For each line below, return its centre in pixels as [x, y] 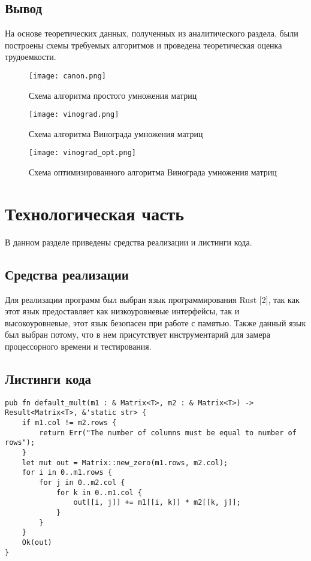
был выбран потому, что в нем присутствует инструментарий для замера [138, 334]
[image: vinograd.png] [74, 115]
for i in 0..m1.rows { [67, 473]
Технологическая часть [95, 213]
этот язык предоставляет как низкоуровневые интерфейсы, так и [122, 311]
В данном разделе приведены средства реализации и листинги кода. [129, 242]
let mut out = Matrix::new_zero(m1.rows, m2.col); [125, 463]
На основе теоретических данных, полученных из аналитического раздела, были [152, 33]
